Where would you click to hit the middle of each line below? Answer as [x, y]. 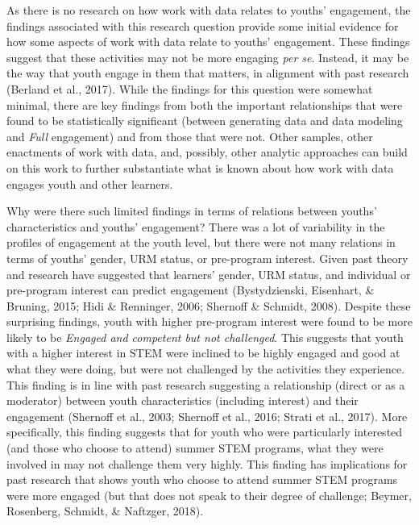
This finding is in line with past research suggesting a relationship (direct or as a [206, 384]
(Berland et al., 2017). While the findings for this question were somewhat [190, 88]
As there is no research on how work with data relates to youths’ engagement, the [209, 10]
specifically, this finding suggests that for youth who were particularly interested [205, 432]
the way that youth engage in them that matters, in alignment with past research [208, 73]
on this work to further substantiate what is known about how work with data [200, 167]
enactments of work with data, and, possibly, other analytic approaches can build [207, 152]
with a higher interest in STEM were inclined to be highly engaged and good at [203, 353]
